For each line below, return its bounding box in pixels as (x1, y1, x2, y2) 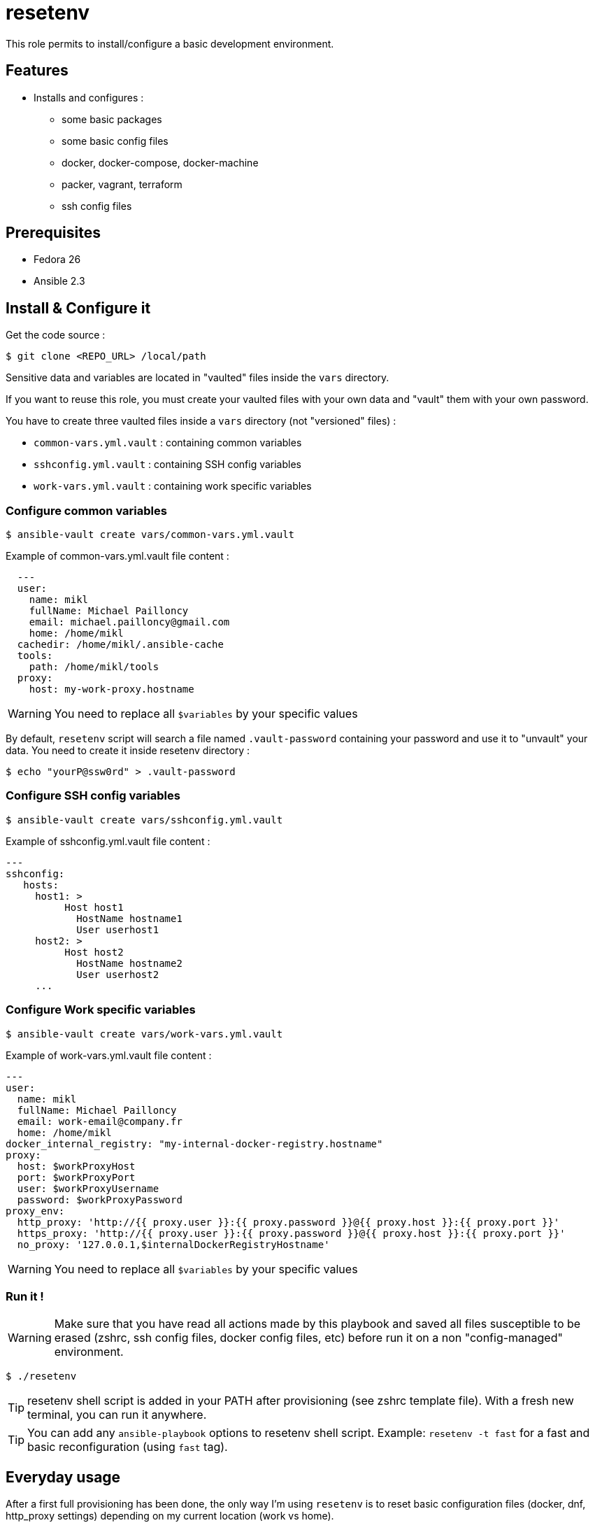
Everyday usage (6, 1468, 121, 1486)
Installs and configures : (34, 91, 144, 104)
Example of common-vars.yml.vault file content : (6, 550, 229, 562)
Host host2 (64, 946, 124, 958)
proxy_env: (6, 1205, 65, 1217)
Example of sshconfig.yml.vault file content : (6, 835, 210, 847)
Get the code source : (6, 329, 106, 341)
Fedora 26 (34, 253, 81, 266)
